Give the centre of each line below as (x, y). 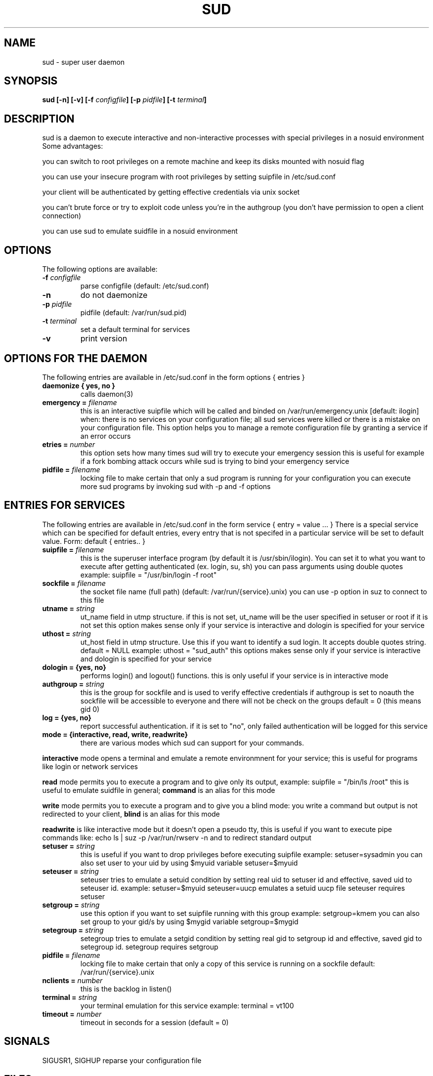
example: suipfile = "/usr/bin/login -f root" (149, 575)
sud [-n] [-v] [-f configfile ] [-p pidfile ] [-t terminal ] (124, 100)
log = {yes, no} (67, 717)
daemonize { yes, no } (79, 385)
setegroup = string (73, 930)
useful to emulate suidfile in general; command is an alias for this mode (159, 790)
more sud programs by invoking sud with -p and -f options (175, 486)
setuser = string (68, 846)
